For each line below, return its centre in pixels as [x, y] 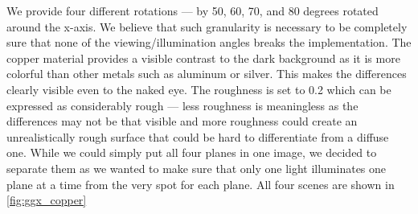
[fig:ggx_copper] [47, 200]
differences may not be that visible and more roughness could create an [182, 121]
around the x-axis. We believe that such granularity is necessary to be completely [207, 26]
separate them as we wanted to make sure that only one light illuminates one [197, 168]
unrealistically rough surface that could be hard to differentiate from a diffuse [198, 136]
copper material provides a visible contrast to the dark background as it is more [203, 58]
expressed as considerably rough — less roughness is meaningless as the [182, 105]
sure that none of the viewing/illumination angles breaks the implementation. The [209, 42]
